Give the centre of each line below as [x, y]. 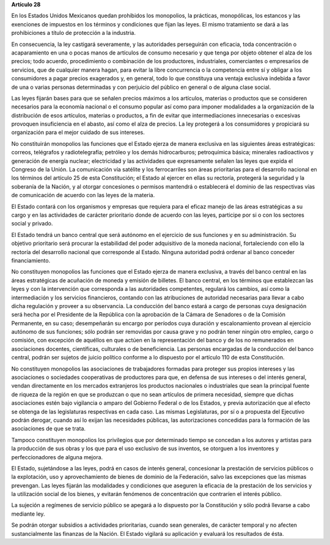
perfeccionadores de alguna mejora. [57, 457]
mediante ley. [28, 514]
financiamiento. [31, 260]
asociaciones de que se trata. [48, 429]
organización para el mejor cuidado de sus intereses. [78, 132]
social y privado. [32, 224]
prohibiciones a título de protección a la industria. [73, 33]
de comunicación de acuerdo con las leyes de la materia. [83, 195]
